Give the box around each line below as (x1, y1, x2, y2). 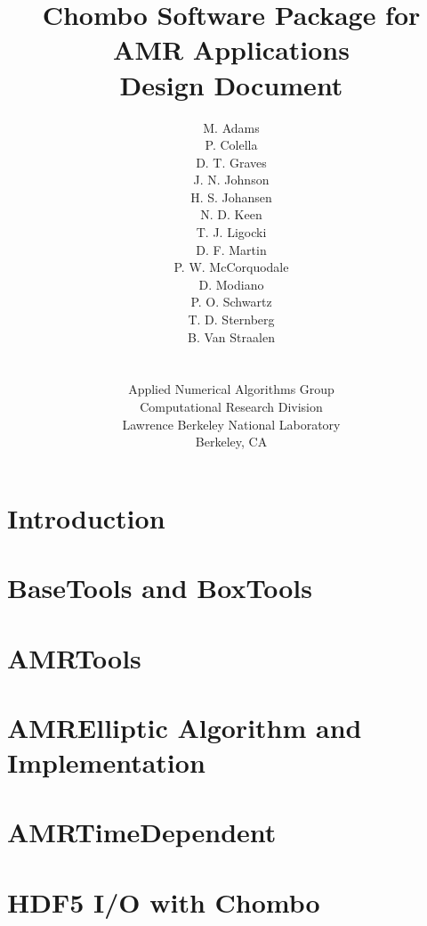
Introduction (7, 499, 165, 536)
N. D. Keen (200, 205, 262, 224)
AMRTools (7, 639, 141, 676)
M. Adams (203, 118, 260, 136)
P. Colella (205, 135, 258, 154)
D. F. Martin (196, 240, 267, 258)
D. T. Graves (196, 152, 267, 171)
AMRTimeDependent (7, 814, 277, 850)
